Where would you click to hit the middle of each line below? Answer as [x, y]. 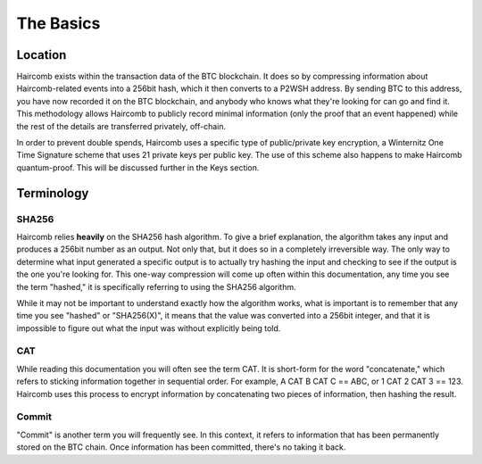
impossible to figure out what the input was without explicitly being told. [149, 328]
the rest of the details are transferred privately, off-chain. [121, 126]
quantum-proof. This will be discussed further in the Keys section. [138, 167]
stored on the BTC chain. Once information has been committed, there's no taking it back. [181, 447]
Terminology [53, 193]
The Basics [58, 23]
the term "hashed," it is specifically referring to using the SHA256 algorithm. [156, 286]
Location [42, 55]
